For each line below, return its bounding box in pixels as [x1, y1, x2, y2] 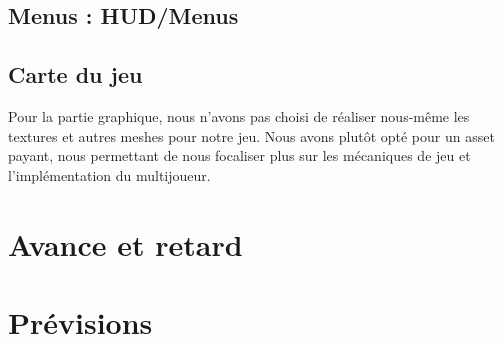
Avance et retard [8, 223, 243, 264]
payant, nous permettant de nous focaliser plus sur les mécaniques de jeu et [8, 145, 471, 166]
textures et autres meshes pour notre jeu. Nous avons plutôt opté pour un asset [8, 125, 495, 146]
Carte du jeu [8, 59, 143, 90]
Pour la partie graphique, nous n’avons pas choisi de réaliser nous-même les [8, 105, 470, 126]
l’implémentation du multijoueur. [8, 164, 211, 185]
